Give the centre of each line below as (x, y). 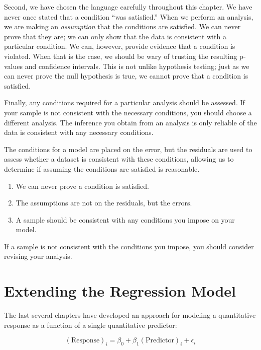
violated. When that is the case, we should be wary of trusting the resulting (121, 56)
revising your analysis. (38, 256)
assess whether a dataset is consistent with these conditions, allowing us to (119, 159)
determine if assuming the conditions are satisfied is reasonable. (102, 168)
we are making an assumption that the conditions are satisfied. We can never (122, 26)
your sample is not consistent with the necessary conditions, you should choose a (128, 112)
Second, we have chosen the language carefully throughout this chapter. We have (128, 7)
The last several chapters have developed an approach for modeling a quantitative (130, 315)
